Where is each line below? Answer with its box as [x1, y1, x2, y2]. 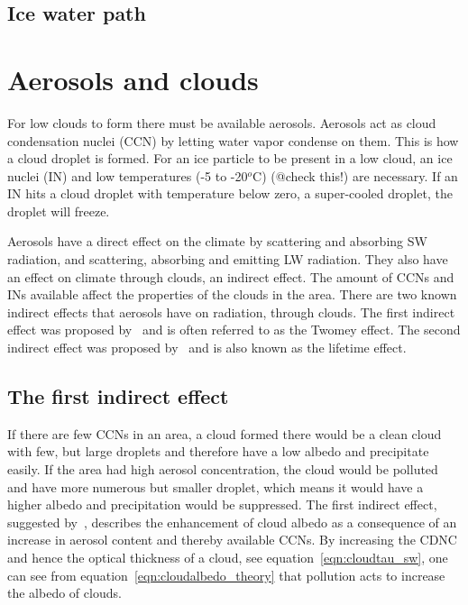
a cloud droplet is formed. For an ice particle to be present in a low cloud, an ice [7, 149, 453, 168]
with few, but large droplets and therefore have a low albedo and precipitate [7, 442, 429, 461]
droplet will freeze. [7, 201, 110, 220]
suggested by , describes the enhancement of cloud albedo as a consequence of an [7, 512, 457, 531]
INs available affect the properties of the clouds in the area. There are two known [7, 285, 457, 304]
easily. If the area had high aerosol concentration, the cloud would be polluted [7, 460, 438, 479]
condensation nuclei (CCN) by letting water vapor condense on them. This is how [7, 131, 459, 150]
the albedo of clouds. [7, 583, 122, 602]
